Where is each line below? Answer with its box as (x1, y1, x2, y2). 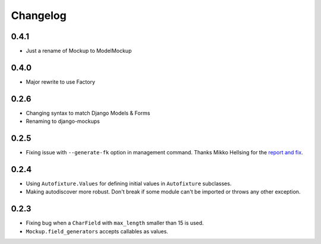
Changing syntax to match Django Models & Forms (26, 109, 150, 116)
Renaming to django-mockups (26, 118, 100, 125)
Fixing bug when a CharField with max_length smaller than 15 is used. (26, 220, 204, 227)
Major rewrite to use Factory (26, 78, 95, 85)
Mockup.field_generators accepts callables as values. (26, 227, 169, 235)
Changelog (11, 9, 67, 22)
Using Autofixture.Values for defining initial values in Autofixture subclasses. (26, 180, 232, 187)
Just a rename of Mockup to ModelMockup (26, 47, 132, 55)
